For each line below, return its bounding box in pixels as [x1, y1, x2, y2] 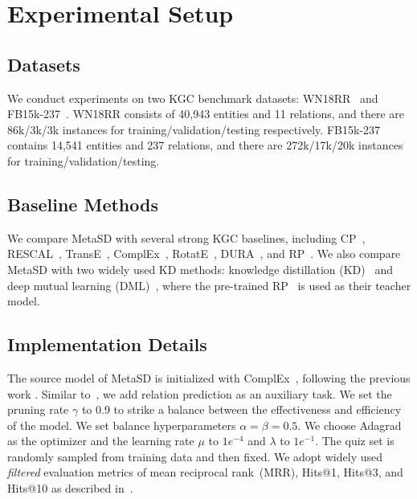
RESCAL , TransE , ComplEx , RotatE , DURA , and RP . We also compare [7, 245, 401, 262]
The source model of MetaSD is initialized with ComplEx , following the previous [7, 369, 411, 386]
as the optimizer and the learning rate [7, 432, 194, 449]
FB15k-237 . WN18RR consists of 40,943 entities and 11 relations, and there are [7, 105, 404, 122]
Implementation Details [7, 332, 207, 357]
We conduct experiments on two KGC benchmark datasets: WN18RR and [7, 89, 378, 106]
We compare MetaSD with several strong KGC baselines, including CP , [7, 229, 366, 246]
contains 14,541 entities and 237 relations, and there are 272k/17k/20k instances [7, 137, 403, 153]
